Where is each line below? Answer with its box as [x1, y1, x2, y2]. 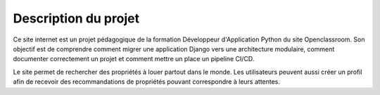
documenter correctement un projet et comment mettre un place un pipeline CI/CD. [13, 55, 255, 63]
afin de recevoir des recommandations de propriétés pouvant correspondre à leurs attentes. [13, 77, 281, 86]
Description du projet [13, 11, 140, 26]
